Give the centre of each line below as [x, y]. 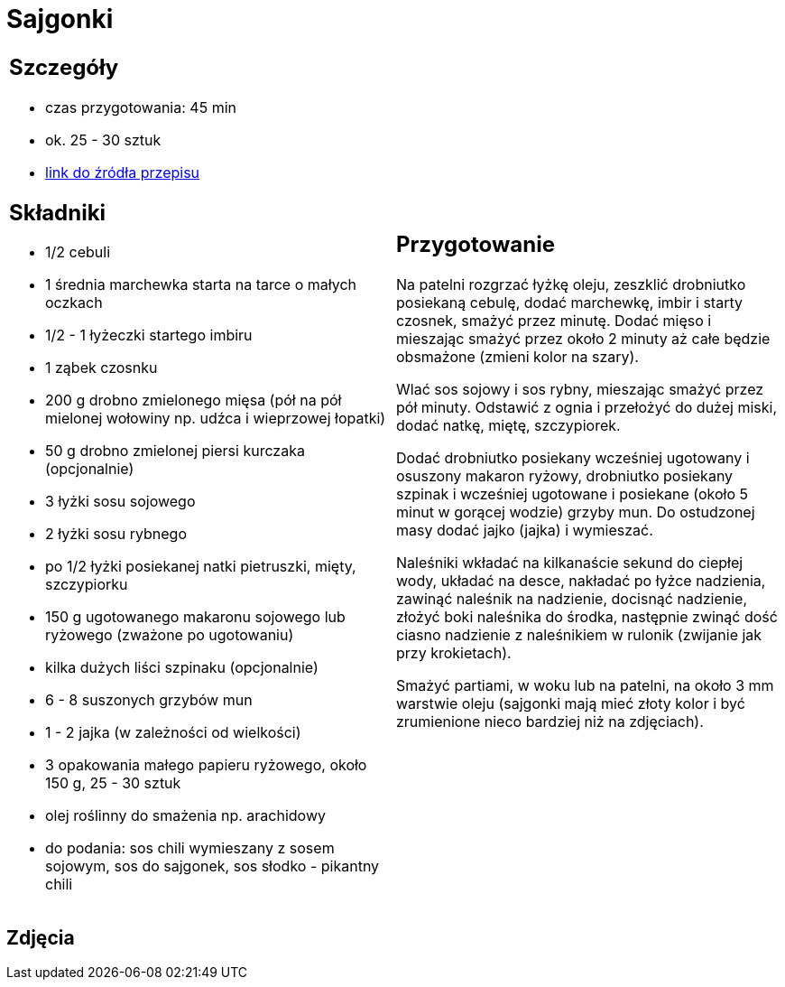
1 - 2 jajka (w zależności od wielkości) [173, 733]
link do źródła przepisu [123, 172]
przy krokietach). [454, 653]
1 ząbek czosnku [102, 368]
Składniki [58, 212]
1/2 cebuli [78, 252]
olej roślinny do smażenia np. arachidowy [185, 816]
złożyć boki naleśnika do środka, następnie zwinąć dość [587, 617]
